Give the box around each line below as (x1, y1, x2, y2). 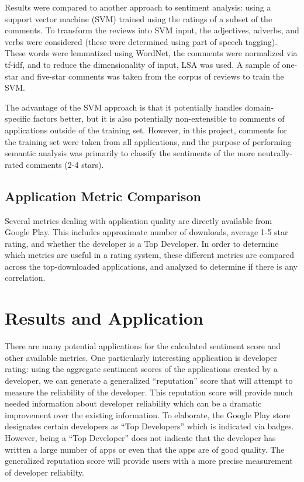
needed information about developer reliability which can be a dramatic (5, 397, 262, 409)
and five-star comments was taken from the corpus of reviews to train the (21, 70, 284, 82)
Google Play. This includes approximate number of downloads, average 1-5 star (5, 226, 288, 238)
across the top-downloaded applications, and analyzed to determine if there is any (5, 260, 298, 272)
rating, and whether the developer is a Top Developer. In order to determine (5, 237, 279, 249)
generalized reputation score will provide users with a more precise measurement (5, 455, 293, 467)
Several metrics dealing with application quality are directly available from (5, 214, 272, 226)
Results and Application (5, 306, 203, 330)
